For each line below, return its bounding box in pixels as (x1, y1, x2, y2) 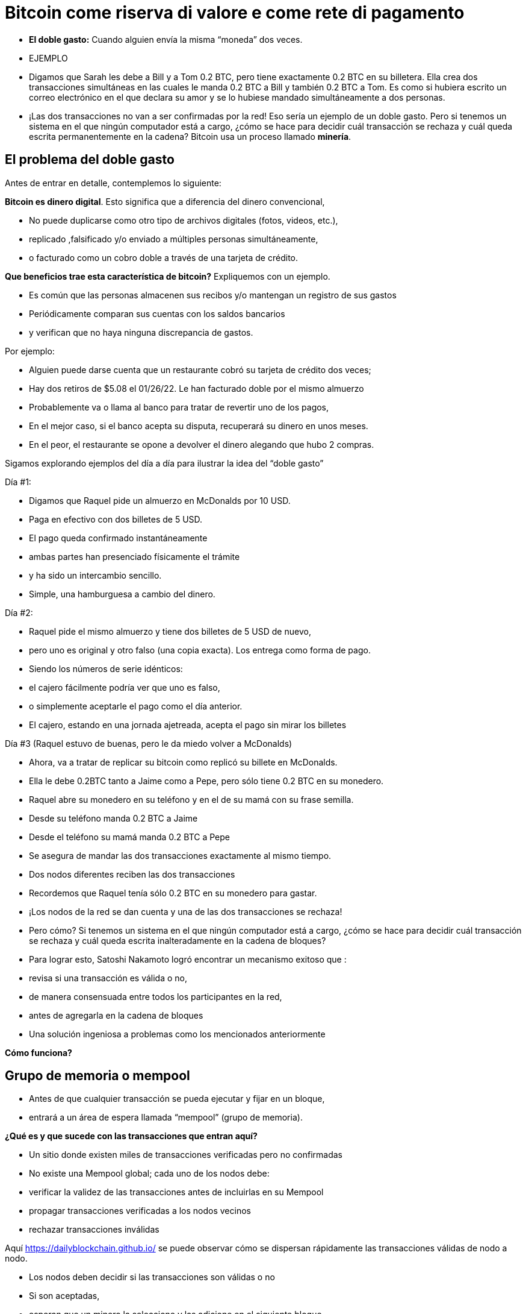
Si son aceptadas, (29, 1290, 100, 1301)
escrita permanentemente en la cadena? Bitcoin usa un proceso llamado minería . (29, 131, 351, 142)
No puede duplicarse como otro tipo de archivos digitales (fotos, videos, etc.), (29, 215, 338, 225)
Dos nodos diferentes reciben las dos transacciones (29, 869, 235, 879)
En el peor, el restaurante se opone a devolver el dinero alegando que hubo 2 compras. (29, 439, 374, 450)
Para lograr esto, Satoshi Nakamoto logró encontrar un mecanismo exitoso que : (29, 954, 347, 964)
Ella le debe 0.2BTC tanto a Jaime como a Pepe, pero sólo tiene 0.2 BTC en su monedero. (29, 775, 384, 786)
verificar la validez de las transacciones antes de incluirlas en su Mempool (29, 1187, 324, 1198)
